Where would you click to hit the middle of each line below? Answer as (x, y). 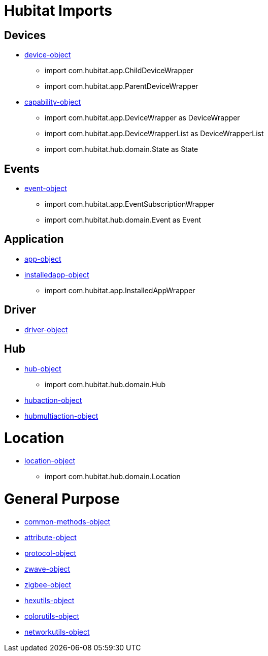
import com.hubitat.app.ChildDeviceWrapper (119, 71)
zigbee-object (48, 584)
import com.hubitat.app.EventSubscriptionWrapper (130, 204)
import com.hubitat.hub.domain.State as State (122, 149)
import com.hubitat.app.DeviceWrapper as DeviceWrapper (142, 118)
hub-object (43, 368)
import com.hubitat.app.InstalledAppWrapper (120, 290)
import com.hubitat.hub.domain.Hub (105, 384)
